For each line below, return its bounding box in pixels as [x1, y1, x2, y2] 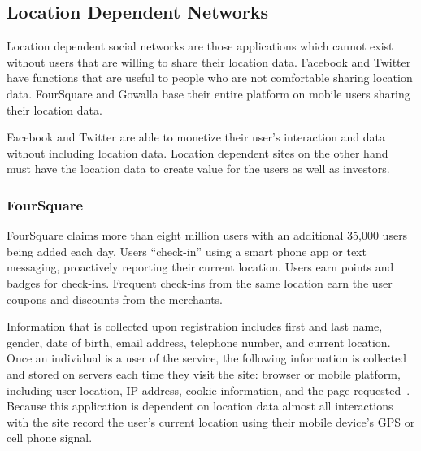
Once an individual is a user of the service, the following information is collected [7, 349, 406, 366]
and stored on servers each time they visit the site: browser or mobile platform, [7, 365, 401, 382]
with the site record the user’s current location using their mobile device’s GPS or [7, 413, 415, 430]
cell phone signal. [7, 429, 93, 446]
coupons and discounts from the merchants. [7, 290, 223, 307]
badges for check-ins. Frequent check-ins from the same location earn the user [7, 274, 393, 291]
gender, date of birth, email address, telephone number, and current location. [7, 333, 391, 350]
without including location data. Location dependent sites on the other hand [7, 144, 388, 161]
